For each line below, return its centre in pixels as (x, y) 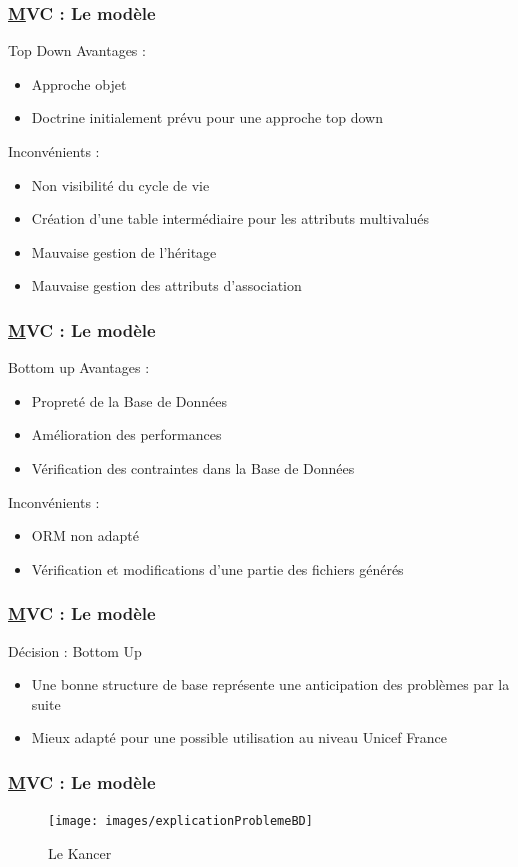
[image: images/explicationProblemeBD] (180, 821)
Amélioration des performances (126, 434)
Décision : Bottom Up (75, 650)
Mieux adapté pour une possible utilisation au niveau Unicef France (239, 737)
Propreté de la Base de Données (129, 400)
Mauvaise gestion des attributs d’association (166, 285)
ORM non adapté (85, 535)
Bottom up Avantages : (79, 367)
